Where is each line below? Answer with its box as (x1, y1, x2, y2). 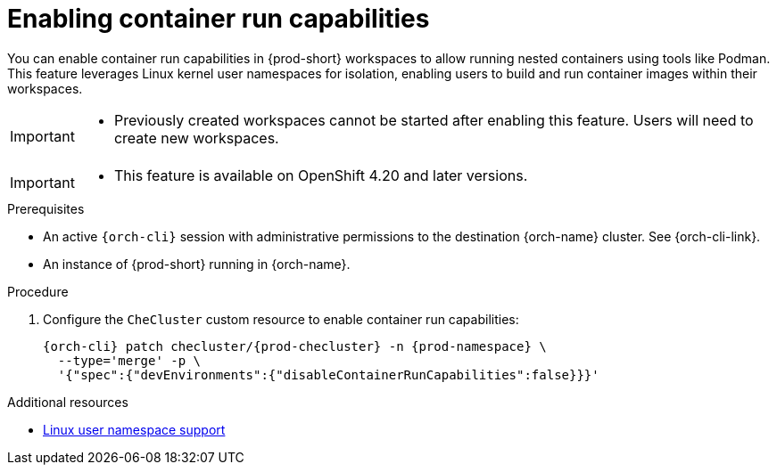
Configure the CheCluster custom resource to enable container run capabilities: (43, 311, 519, 327)
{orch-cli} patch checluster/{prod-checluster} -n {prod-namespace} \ (43, 338, 547, 354)
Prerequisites (7, 200, 85, 216)
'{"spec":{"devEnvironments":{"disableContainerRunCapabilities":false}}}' (57, 367, 599, 382)
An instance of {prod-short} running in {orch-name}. (43, 256, 351, 272)
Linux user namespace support (43, 421, 226, 437)
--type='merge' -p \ (57, 353, 202, 368)
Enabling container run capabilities (7, 4, 430, 34)
